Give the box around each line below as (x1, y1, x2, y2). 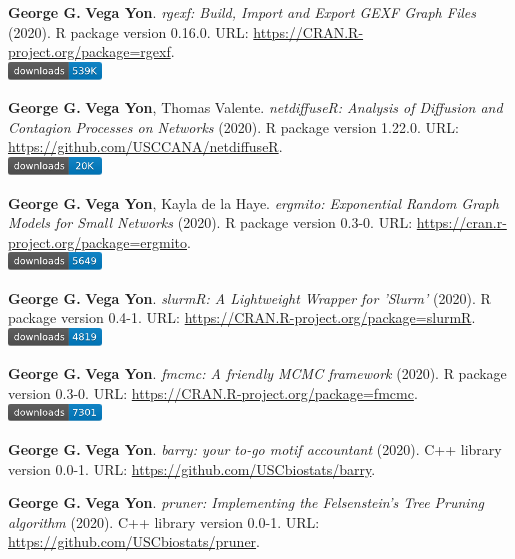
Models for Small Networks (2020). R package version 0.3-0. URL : (8, 212, 413, 233)
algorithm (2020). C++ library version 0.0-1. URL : (8, 511, 320, 532)
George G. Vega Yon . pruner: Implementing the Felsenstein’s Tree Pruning (8, 492, 484, 513)
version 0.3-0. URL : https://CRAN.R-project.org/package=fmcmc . (8, 383, 418, 403)
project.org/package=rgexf (8, 41, 171, 62)
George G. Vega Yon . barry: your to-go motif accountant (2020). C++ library (8, 439, 502, 460)
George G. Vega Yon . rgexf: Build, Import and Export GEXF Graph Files (8, 2, 476, 22)
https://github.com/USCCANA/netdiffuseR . (8, 136, 283, 157)
